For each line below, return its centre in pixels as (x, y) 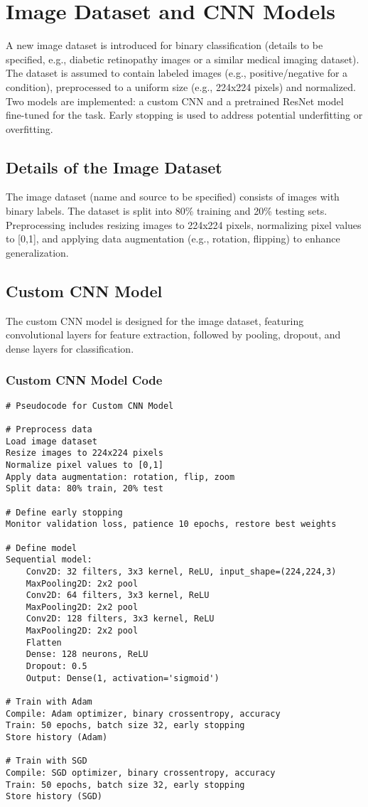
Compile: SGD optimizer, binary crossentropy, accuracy (141, 773)
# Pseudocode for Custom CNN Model (90, 406)
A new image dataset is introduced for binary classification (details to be (164, 45)
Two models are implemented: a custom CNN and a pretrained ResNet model (175, 101)
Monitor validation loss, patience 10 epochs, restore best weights (171, 524)
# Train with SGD (47, 761)
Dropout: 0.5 (56, 667)
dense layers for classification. (70, 348)
